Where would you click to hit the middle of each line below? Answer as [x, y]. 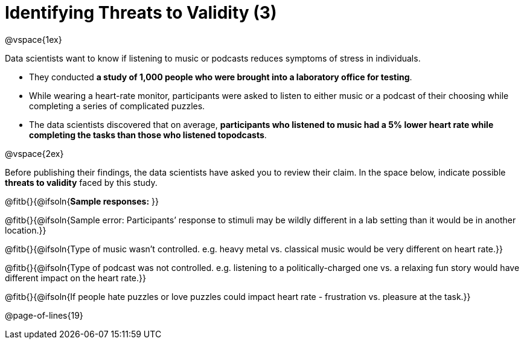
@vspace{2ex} [34, 153]
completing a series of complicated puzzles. [117, 106]
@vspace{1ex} [34, 39]
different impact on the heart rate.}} [75, 278]
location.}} [26, 230]
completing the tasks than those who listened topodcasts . [148, 135]
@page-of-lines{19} [44, 315]
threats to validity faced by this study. [81, 182]
